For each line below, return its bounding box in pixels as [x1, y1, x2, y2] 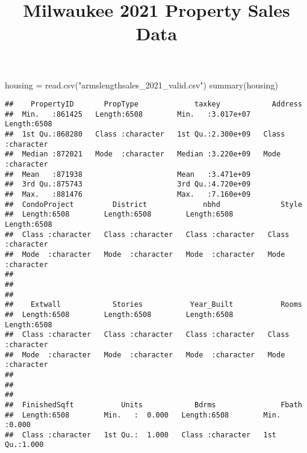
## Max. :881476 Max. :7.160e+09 [5, 190, 251, 199]
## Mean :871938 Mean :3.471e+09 [5, 170, 251, 179]
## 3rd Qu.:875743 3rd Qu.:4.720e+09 [5, 180, 251, 189]
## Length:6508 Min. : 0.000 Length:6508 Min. [5, 410, 281, 419]
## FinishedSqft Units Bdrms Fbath [5, 400, 302, 409]
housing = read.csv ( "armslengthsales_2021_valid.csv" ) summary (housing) [5, 78, 278, 91]
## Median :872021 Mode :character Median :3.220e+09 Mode [5, 150, 281, 159]
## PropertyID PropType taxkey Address [5, 100, 302, 109]
